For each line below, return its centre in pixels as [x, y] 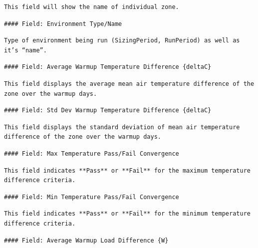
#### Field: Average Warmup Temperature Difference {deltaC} [108, 67]
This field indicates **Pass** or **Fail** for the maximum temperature [127, 170]
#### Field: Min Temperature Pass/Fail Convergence [92, 197]
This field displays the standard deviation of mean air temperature [122, 127]
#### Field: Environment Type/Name [63, 24]
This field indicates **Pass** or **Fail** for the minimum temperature [127, 214]
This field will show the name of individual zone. [92, 7]
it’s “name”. [25, 50]
